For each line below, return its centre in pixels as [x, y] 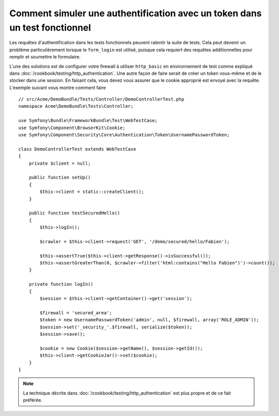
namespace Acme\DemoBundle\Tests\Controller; [76, 106]
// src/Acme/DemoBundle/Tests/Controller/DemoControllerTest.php [101, 99]
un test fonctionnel [50, 27]
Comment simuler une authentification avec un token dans [136, 13]
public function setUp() [60, 177]
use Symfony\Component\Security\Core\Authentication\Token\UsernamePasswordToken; [124, 135]
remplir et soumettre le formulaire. [45, 57]
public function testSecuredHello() [74, 213]
